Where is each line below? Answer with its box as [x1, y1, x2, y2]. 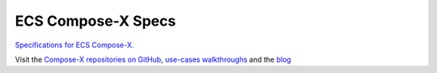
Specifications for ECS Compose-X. [15, 40, 134, 50]
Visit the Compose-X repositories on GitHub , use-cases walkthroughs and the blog [15, 55, 291, 64]
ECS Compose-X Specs [15, 12, 176, 30]
